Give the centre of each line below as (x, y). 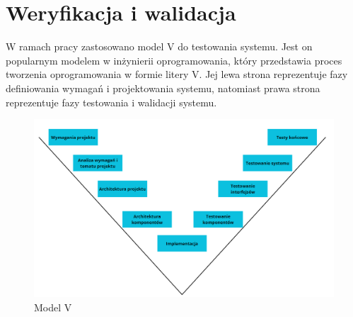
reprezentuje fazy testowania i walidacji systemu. (111, 102)
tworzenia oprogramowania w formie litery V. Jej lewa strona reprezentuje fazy (177, 74)
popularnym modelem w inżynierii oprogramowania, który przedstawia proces (174, 60)
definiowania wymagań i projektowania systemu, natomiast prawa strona (163, 88)
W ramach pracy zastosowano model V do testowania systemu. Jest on (159, 46)
